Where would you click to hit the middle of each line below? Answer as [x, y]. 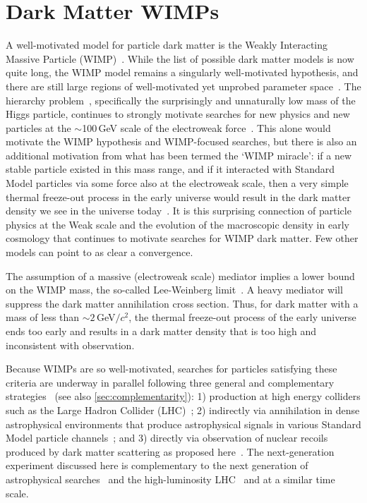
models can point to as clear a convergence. [100, 252]
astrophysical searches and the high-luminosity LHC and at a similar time [170, 479]
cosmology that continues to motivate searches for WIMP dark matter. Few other [182, 238]
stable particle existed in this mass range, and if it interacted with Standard [170, 169]
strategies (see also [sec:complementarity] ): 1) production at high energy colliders [183, 396]
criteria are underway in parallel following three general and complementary [170, 382]
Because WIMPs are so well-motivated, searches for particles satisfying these [172, 369]
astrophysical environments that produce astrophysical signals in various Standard [183, 424]
